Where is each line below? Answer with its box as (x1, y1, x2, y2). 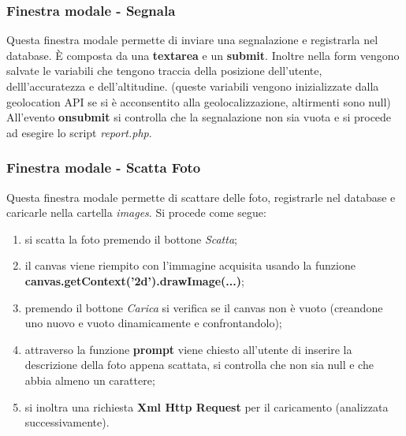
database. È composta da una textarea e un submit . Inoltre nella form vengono (6, 47, 400, 63)
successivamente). (24, 414, 110, 430)
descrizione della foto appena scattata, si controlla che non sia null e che (24, 356, 374, 373)
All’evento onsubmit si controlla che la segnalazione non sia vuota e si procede (6, 109, 392, 125)
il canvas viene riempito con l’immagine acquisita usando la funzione (24, 257, 356, 274)
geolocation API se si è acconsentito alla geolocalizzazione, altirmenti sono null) (6, 93, 391, 110)
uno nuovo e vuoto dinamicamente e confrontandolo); (24, 315, 282, 331)
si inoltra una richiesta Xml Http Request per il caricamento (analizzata (24, 398, 389, 415)
